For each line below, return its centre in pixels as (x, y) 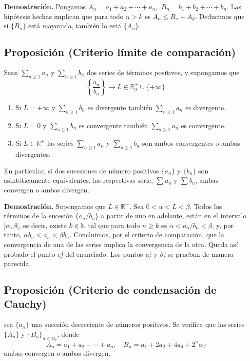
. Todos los (206, 206)
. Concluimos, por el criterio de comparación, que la (147, 235)
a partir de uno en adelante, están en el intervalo (173, 216)
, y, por (223, 225)
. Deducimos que (220, 16)
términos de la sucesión (38, 216)
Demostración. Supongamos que (55, 206)
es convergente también (113, 125)
